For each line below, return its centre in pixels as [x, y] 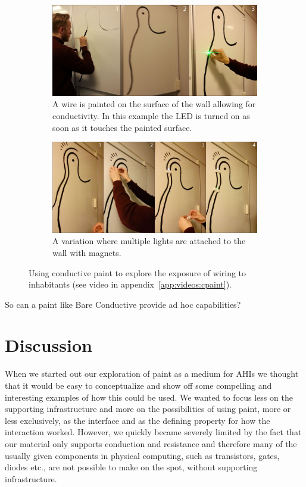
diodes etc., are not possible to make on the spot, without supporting [131, 467]
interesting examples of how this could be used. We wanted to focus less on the [149, 397]
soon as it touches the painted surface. [122, 127]
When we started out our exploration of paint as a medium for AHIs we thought [152, 374]
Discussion [49, 345]
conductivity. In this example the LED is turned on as [151, 116]
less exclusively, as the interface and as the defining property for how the [138, 420]
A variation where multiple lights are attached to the [149, 241]
